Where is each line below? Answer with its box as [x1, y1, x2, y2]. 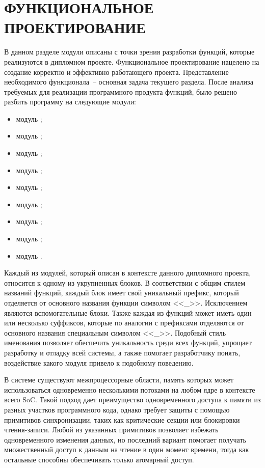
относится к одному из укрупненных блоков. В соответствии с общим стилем [4, 277, 246, 288]
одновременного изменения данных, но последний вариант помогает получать [4, 434, 246, 445]
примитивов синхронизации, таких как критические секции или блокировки [4, 414, 240, 425]
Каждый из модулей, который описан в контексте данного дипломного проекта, [4, 267, 251, 278]
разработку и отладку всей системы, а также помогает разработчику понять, [4, 347, 241, 357]
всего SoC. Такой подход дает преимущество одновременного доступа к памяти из [4, 394, 261, 405]
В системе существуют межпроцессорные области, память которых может [4, 374, 234, 385]
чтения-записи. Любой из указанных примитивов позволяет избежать [4, 424, 219, 435]
